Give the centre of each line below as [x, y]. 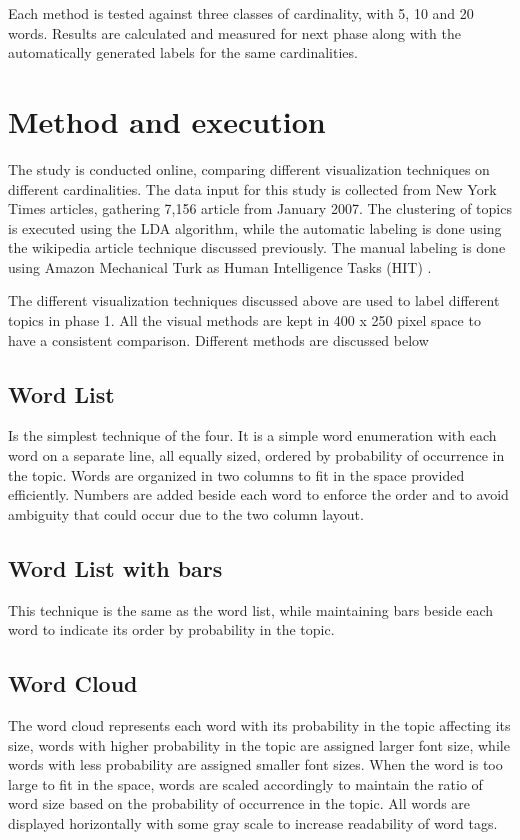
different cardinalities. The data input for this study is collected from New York [252, 188]
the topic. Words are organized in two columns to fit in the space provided [236, 474]
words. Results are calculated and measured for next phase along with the [234, 32]
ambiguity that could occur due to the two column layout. [186, 513]
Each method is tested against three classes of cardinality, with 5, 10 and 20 [241, 13]
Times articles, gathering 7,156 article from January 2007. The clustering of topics [260, 208]
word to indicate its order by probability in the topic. [171, 629]
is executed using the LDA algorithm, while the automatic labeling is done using [255, 227]
